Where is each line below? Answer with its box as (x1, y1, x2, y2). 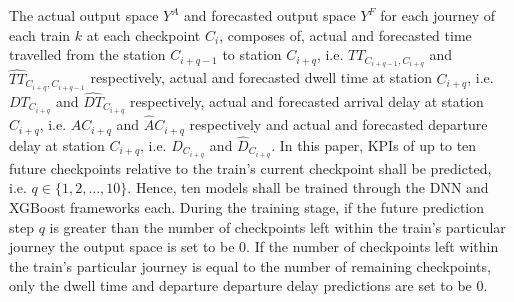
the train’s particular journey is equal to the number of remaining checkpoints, (9, 255, 491, 276)
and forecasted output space (184, 5, 356, 25)
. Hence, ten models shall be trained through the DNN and (127, 177, 489, 198)
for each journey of (380, 5, 496, 25)
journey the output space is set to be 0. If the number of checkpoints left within (9, 236, 499, 257)
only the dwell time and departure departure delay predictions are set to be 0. (9, 275, 488, 296)
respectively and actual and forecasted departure (189, 114, 488, 135)
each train (9, 24, 71, 45)
